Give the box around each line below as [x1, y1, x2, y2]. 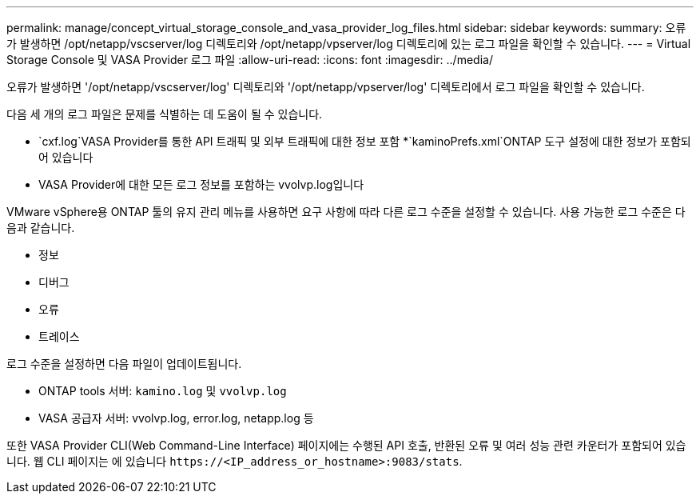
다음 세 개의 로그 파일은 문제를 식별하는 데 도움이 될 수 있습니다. [6, 107, 323, 121]
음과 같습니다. [6, 221, 75, 234]
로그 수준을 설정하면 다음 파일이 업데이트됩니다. [6, 357, 242, 370]
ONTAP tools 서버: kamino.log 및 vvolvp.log [38, 384, 287, 398]
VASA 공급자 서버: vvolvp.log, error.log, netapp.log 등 [38, 411, 314, 425]
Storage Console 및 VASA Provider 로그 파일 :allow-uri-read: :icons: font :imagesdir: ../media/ [6, 53, 493, 66]
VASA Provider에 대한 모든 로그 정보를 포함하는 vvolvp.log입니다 [38, 178, 364, 191]
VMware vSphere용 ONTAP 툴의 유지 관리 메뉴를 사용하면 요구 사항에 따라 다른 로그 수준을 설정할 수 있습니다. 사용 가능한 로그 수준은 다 [6, 205, 686, 218]
